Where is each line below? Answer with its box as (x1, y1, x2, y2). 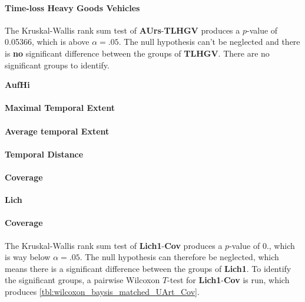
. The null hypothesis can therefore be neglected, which (79, 251, 279, 263)
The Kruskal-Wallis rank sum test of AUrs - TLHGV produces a (5, 24, 240, 36)
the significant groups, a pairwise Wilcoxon (5, 274, 160, 286)
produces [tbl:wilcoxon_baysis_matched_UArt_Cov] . (5, 285, 200, 297)
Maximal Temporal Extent (5, 101, 115, 114)
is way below (5, 251, 51, 263)
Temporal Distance (5, 147, 84, 160)
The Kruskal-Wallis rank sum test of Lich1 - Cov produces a (5, 239, 223, 251)
